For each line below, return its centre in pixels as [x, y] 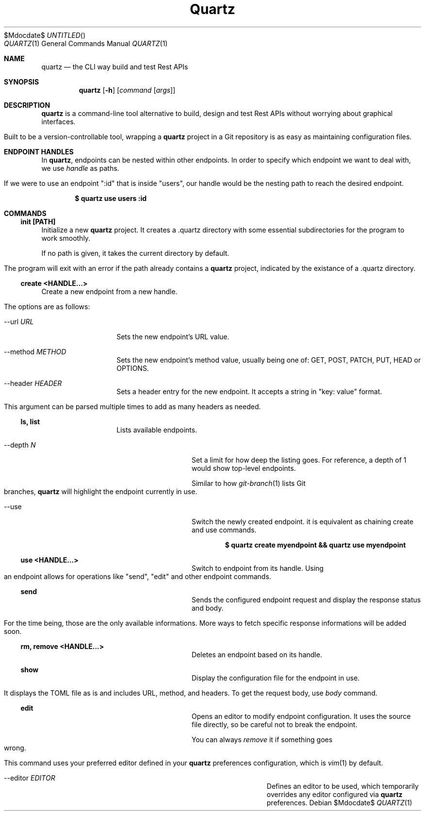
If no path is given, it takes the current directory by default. [135, 253]
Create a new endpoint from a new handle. [109, 291]
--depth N [20, 445]
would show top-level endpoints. [244, 468]
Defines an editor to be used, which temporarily [343, 786]
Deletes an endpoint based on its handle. [257, 654]
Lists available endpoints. [157, 430]
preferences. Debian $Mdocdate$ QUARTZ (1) [339, 802]
